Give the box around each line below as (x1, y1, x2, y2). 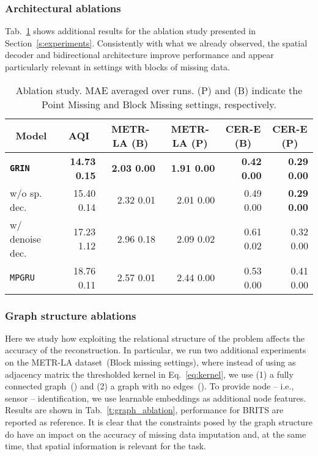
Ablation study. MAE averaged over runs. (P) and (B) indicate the (15, 83, 303, 97)
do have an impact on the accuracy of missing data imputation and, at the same (5, 427, 306, 440)
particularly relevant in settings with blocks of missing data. (5, 61, 231, 73)
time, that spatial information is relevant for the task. (5, 439, 206, 452)
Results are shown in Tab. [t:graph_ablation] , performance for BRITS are (5, 403, 284, 416)
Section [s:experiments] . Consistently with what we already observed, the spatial (5, 36, 308, 49)
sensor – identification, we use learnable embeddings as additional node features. (5, 391, 306, 404)
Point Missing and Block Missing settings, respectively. (42, 97, 276, 111)
